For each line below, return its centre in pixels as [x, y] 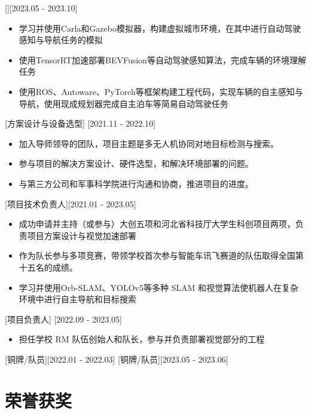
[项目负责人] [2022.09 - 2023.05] [63, 319]
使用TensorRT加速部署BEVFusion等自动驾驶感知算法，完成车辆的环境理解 [162, 59]
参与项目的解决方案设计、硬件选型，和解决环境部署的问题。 [136, 163]
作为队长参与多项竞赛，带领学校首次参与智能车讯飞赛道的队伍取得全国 [157, 255]
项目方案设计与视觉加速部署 [82, 235]
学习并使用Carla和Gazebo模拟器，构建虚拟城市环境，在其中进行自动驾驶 [160, 28]
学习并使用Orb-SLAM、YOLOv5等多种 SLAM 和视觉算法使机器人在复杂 [159, 287]
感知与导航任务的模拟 [61, 40]
